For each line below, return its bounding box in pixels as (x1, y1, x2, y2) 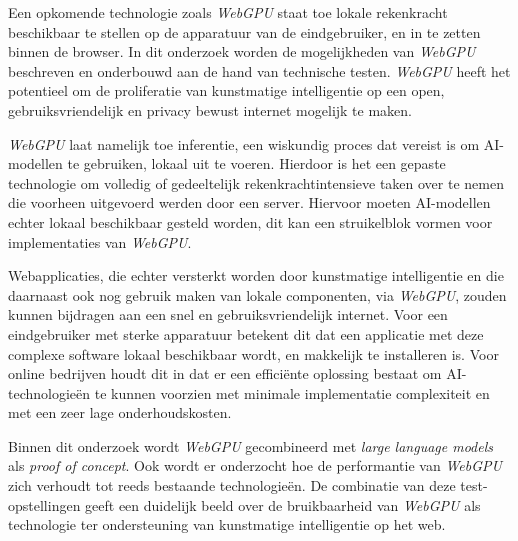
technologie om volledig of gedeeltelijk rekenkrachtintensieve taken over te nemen (8, 172, 504, 193)
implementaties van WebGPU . (8, 231, 192, 252)
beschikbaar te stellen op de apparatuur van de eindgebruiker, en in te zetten (8, 21, 481, 42)
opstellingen (8, 494, 81, 515)
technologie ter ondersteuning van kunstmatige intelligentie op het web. (8, 514, 446, 535)
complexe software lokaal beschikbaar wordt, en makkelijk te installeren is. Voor (8, 343, 499, 364)
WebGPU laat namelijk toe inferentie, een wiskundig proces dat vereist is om (8, 133, 480, 154)
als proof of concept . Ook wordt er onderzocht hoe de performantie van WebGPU (8, 455, 502, 476)
